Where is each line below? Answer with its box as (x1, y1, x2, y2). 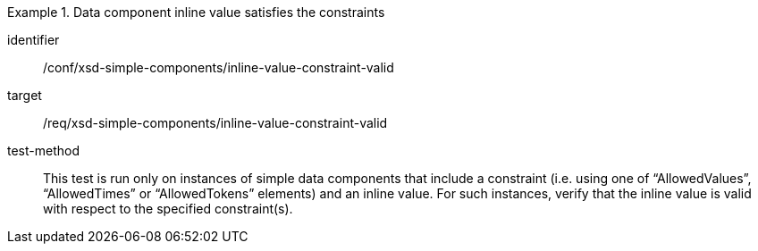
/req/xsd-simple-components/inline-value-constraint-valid (43, 115, 388, 130)
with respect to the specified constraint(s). (43, 201, 293, 216)
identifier (7, 32, 60, 47)
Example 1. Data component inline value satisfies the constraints (7, 4, 385, 20)
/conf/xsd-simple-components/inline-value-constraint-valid (43, 60, 394, 75)
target (7, 88, 42, 103)
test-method (7, 143, 80, 158)
